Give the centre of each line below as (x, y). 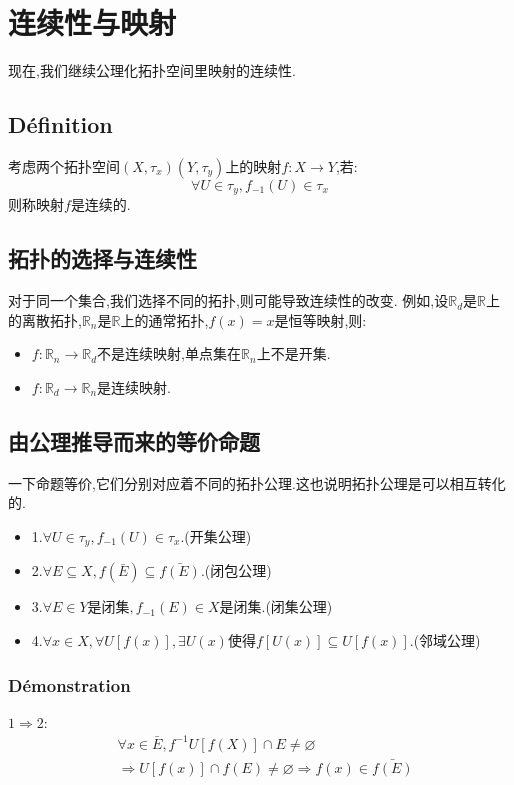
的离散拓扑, (45, 319)
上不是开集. (293, 353)
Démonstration (69, 684)
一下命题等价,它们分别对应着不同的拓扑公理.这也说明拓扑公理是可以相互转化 (257, 482)
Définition (60, 124)
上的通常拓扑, (164, 319)
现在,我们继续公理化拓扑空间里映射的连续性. (152, 70)
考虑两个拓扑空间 (64, 165)
